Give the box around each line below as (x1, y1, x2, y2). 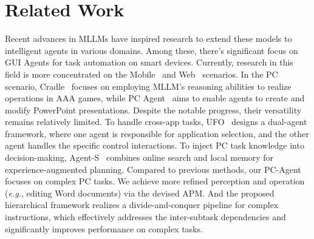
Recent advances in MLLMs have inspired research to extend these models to (5, 32, 292, 45)
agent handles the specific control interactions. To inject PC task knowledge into (5, 139, 304, 152)
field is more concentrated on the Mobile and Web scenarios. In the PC (5, 67, 278, 80)
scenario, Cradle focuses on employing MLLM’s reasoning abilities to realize (5, 79, 292, 92)
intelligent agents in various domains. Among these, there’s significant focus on (5, 44, 298, 56)
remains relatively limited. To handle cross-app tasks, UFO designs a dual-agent (5, 115, 307, 128)
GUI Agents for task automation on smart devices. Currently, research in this (5, 56, 293, 69)
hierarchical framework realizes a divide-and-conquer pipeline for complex (5, 198, 279, 211)
